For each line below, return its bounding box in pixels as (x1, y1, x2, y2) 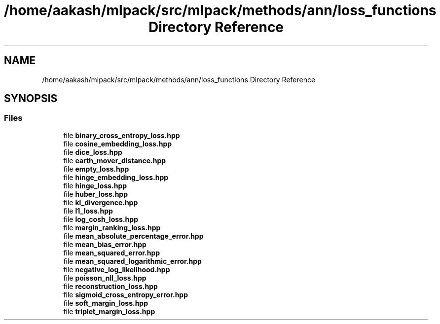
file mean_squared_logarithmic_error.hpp (63, 256, 202, 265)
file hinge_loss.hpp (63, 181, 127, 190)
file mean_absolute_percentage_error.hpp (63, 231, 204, 240)
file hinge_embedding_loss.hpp (63, 173, 169, 181)
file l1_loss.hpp (63, 206, 113, 215)
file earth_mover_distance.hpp (63, 156, 166, 165)
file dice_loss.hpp (63, 147, 122, 156)
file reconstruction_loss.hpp (63, 282, 158, 290)
